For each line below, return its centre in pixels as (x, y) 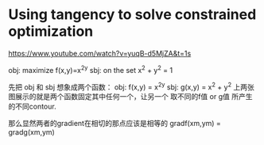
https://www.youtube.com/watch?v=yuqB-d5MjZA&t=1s (100, 53)
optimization (51, 31)
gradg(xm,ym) (32, 132)
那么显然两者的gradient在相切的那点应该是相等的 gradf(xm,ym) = (115, 124)
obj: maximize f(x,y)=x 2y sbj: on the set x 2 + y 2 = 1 (91, 69)
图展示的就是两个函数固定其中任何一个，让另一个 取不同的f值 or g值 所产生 (130, 97)
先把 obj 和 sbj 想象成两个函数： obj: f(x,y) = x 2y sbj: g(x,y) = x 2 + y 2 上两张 (131, 86)
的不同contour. (33, 107)
